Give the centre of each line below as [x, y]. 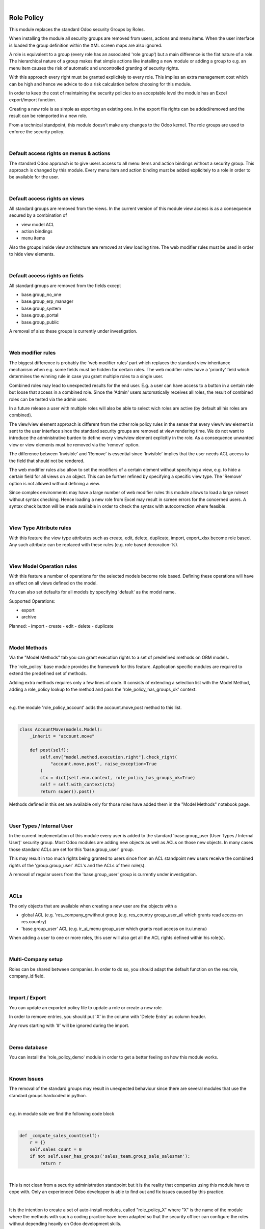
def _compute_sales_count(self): [60, 1135]
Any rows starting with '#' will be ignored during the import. [69, 1025]
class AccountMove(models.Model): [61, 730]
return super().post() [67, 791]
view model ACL [38, 224]
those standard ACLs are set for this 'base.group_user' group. [72, 849]
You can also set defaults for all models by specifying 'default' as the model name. [93, 592]
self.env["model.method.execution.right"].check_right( [109, 757]
